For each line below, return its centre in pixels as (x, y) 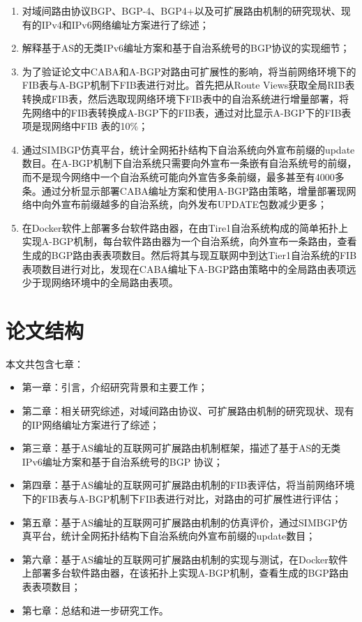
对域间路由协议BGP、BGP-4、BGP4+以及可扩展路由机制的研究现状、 (181, 10)
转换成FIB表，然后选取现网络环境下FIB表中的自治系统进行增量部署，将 (186, 98)
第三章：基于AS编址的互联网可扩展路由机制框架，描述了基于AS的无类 (181, 448)
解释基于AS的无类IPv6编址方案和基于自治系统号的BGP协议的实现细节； (186, 48)
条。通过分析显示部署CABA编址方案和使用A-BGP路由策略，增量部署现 (184, 190)
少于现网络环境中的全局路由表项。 (100, 282)
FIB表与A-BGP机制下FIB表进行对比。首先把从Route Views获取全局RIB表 (188, 85)
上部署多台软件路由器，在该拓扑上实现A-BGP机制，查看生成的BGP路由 (185, 573)
